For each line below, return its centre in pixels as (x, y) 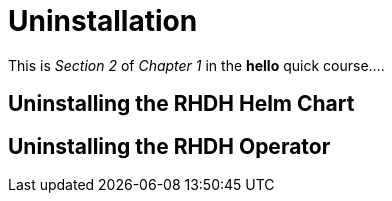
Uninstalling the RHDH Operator (169, 146)
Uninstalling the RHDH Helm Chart (181, 104)
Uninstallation (103, 21)
